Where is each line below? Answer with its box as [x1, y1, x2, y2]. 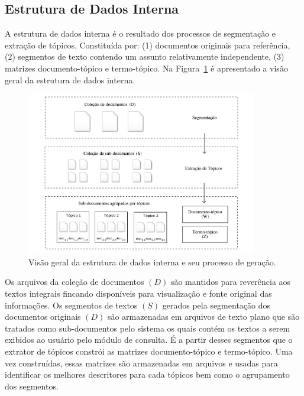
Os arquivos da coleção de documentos [5, 275, 144, 288]
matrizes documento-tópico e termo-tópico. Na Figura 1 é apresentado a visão [5, 61, 288, 74]
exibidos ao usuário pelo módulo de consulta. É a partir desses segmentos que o [5, 333, 293, 346]
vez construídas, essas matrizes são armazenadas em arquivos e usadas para [5, 356, 278, 369]
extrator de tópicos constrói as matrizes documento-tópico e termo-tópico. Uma [5, 345, 293, 357]
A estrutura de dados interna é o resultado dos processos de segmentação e [5, 27, 276, 40]
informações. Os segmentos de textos [5, 298, 138, 311]
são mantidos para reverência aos [170, 275, 291, 288]
